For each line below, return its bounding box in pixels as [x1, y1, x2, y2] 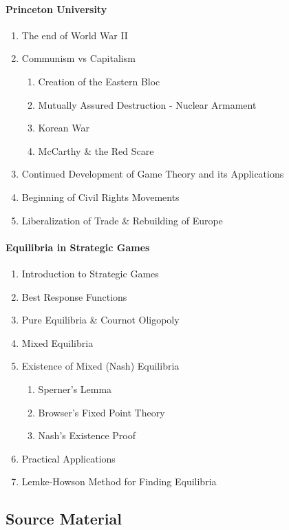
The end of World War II [21, 28, 128, 42]
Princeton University [6, 1, 107, 16]
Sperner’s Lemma [38, 381, 112, 396]
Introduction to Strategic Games [21, 266, 159, 280]
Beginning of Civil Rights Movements [21, 189, 180, 204]
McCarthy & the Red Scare [38, 143, 154, 158]
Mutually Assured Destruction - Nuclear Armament [38, 97, 257, 112]
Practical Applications [21, 451, 116, 465]
